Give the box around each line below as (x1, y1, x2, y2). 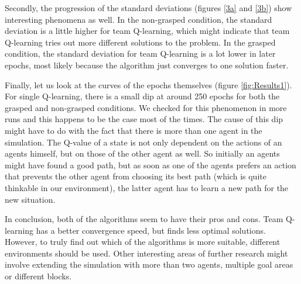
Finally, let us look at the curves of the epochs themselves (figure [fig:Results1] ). (5, 78, 292, 91)
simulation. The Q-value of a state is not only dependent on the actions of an (5, 136, 282, 148)
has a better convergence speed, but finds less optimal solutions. (36, 224, 266, 236)
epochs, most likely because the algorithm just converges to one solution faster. (5, 58, 289, 71)
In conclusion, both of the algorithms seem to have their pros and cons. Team (5, 213, 283, 225)
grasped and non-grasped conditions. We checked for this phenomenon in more (5, 101, 287, 113)
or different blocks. (5, 270, 72, 282)
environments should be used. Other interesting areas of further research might (5, 247, 288, 259)
